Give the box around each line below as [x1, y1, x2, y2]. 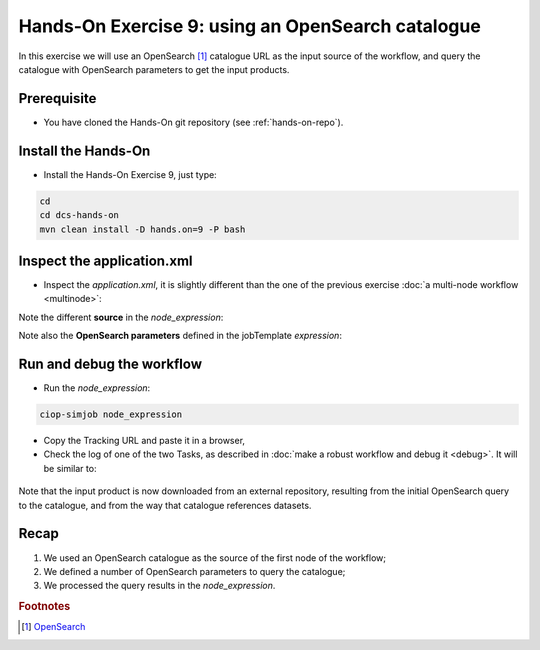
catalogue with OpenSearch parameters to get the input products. [18, 63, 290, 75]
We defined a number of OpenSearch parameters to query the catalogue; [43, 565, 346, 577]
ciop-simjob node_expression [39, 409, 183, 420]
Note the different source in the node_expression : [18, 311, 224, 323]
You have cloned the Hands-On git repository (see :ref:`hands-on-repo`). [43, 116, 344, 128]
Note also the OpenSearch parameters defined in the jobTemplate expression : [18, 330, 342, 342]
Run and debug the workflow [18, 356, 202, 372]
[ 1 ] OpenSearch [21, 621, 86, 633]
